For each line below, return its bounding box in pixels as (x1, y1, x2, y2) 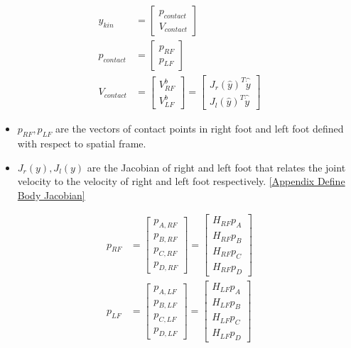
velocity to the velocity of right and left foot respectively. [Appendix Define (17, 174, 345, 189)
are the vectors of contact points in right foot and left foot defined (55, 121, 344, 136)
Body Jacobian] (17, 187, 85, 202)
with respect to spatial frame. (17, 135, 146, 150)
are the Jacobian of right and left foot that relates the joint (87, 159, 346, 174)
